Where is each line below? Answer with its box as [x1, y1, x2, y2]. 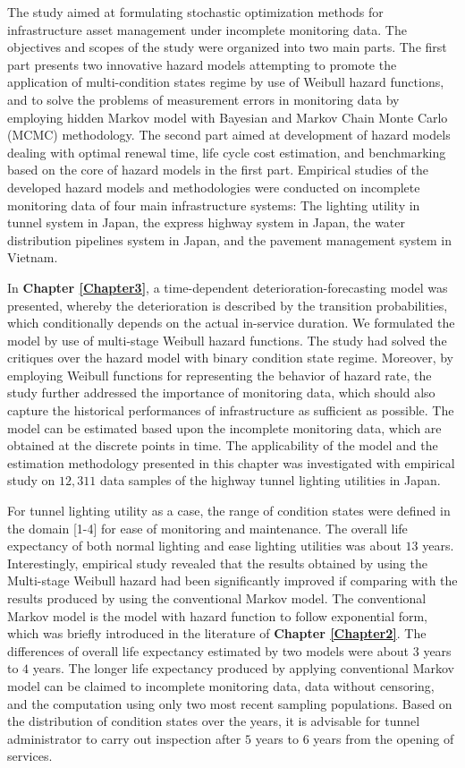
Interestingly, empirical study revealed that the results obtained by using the [7, 553, 427, 572]
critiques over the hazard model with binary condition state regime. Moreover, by [7, 348, 453, 367]
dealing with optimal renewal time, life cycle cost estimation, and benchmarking [7, 142, 446, 161]
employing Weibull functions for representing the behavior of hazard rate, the [7, 365, 432, 384]
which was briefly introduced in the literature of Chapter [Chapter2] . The [7, 624, 427, 643]
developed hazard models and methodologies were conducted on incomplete [7, 177, 420, 196]
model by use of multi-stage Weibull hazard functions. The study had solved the [7, 330, 447, 349]
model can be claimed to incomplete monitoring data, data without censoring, [7, 676, 435, 695]
